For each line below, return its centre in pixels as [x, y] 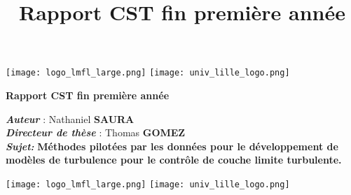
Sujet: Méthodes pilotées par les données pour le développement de [172, 146]
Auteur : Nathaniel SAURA [70, 118]
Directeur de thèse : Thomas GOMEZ [96, 132]
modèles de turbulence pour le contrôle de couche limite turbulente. [174, 160]
